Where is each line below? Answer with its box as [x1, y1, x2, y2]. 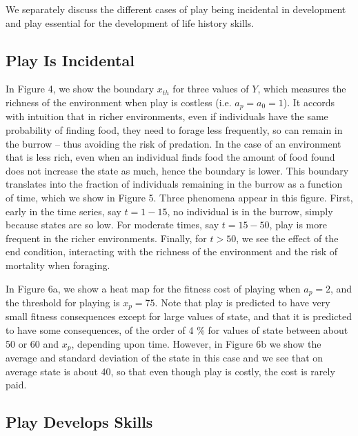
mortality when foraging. [6, 257, 110, 272]
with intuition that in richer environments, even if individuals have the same [6, 109, 328, 123]
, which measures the [257, 81, 346, 96]
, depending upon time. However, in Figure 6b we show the [71, 336, 321, 350]
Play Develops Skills [6, 411, 153, 433]
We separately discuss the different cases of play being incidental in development [6, 2, 346, 16]
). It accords [283, 95, 335, 109]
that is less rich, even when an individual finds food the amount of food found [6, 150, 335, 164]
